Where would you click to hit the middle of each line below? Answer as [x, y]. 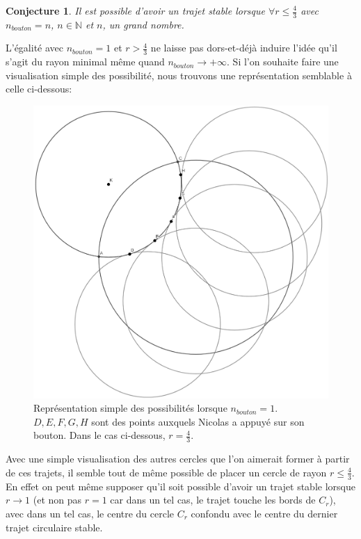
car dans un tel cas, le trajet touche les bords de [213, 500]
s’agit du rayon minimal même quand [85, 62]
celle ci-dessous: [39, 89]
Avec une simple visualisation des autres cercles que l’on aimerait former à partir [178, 459]
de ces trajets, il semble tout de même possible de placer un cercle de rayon [166, 472]
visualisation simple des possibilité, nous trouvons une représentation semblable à [179, 75]
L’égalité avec [35, 48]
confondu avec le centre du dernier [264, 513]
